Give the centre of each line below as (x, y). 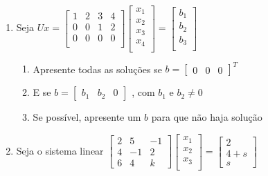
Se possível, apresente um (87, 117)
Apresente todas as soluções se (97, 69)
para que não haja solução (207, 117)
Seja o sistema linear (60, 150)
